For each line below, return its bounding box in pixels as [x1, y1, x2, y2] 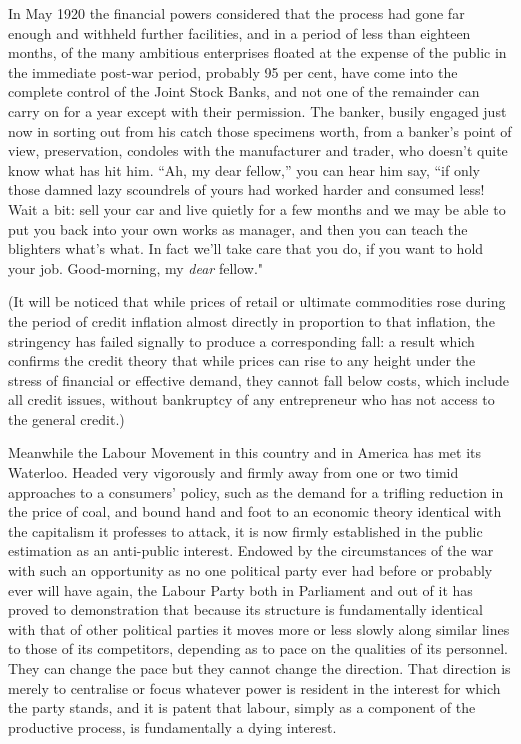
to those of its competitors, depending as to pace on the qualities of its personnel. [8, 638, 508, 659]
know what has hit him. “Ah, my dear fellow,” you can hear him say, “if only [8, 159, 480, 180]
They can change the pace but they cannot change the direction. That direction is [8, 658, 511, 678]
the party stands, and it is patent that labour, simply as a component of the [8, 697, 476, 718]
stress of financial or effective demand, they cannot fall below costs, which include [8, 369, 509, 390]
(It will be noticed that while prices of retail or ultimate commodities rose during [8, 291, 506, 312]
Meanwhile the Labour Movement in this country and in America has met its [8, 442, 482, 463]
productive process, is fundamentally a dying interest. [8, 716, 337, 737]
